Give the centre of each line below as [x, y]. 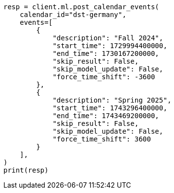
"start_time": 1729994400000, [110, 46]
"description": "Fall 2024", [108, 38]
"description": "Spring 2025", [112, 100]
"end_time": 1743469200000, [106, 116]
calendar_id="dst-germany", [73, 15]
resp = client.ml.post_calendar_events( [81, 7]
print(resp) [26, 170]
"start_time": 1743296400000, [110, 108]
